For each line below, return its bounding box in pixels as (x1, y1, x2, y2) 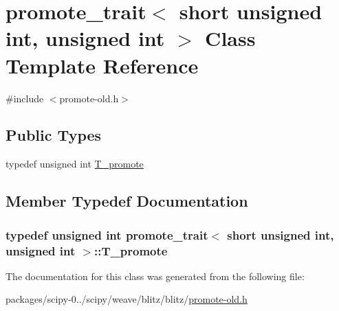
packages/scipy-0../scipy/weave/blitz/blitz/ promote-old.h (6, 292, 248, 306)
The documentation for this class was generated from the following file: (6, 268, 305, 283)
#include (6, 91, 44, 105)
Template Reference (6, 51, 199, 79)
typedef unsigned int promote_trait (6, 226, 208, 243)
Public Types (6, 124, 102, 146)
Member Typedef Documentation (6, 190, 248, 211)
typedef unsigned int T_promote (6, 157, 144, 171)
